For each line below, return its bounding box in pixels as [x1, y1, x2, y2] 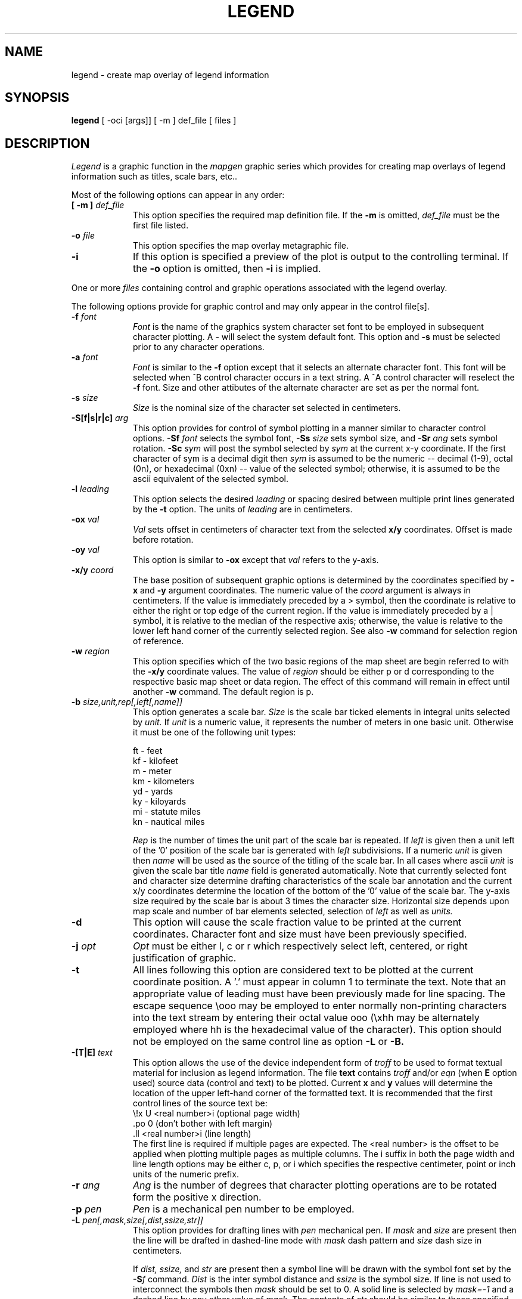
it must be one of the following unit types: [133, 727, 296, 738]
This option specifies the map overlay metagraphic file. [133, 240, 349, 251]
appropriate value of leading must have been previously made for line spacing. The [132, 988, 505, 1000]
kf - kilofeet [133, 756, 178, 766]
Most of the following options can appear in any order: [71, 190, 285, 200]
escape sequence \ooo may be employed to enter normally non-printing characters [132, 1000, 507, 1012]
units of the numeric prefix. [133, 1169, 239, 1180]
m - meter [133, 766, 172, 777]
